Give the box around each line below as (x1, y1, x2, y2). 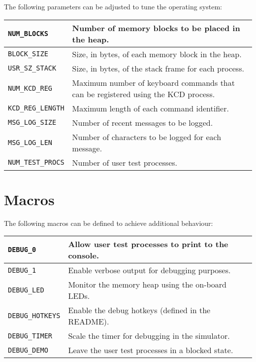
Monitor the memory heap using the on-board (68, 279, 226, 290)
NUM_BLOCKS (8, 29, 48, 37)
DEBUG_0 (8, 246, 36, 254)
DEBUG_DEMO (8, 346, 48, 354)
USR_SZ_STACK (8, 64, 57, 72)
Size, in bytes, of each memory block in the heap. (72, 48, 242, 60)
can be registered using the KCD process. (72, 88, 215, 100)
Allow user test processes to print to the (68, 238, 228, 250)
